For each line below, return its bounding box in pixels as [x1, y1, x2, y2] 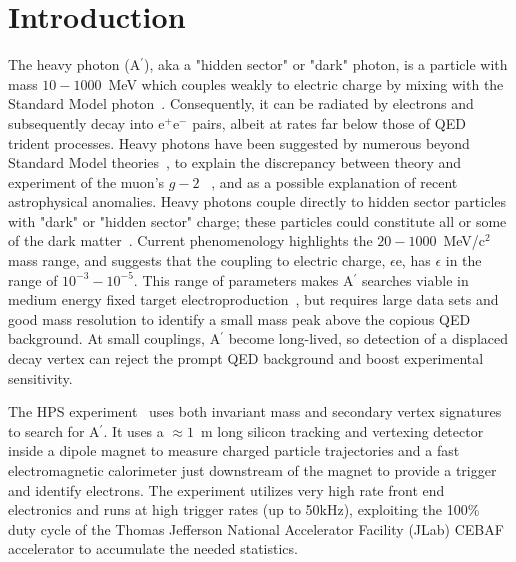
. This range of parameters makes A [133, 269, 354, 290]
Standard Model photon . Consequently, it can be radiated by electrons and [8, 93, 474, 114]
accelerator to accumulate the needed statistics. [8, 538, 298, 559]
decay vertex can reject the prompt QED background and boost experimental [8, 348, 484, 369]
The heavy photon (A [8, 54, 141, 75]
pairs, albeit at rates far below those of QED [192, 112, 466, 133]
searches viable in [362, 269, 469, 290]
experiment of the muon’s [8, 171, 165, 192]
